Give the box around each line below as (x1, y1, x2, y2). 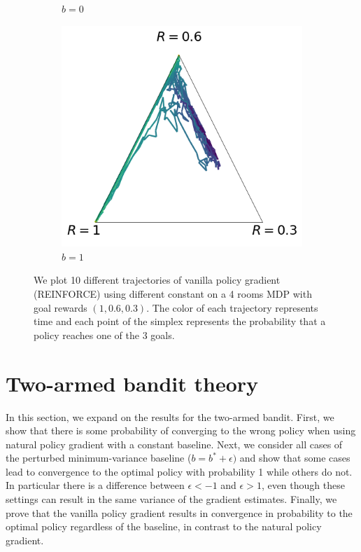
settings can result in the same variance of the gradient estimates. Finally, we (6, 492, 337, 506)
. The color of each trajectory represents (146, 300, 318, 315)
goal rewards (34, 300, 87, 315)
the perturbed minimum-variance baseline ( (6, 450, 192, 465)
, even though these (261, 478, 345, 492)
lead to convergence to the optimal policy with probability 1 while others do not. (6, 464, 353, 478)
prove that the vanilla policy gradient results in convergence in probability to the (6, 505, 353, 520)
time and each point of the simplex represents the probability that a (34, 314, 326, 329)
